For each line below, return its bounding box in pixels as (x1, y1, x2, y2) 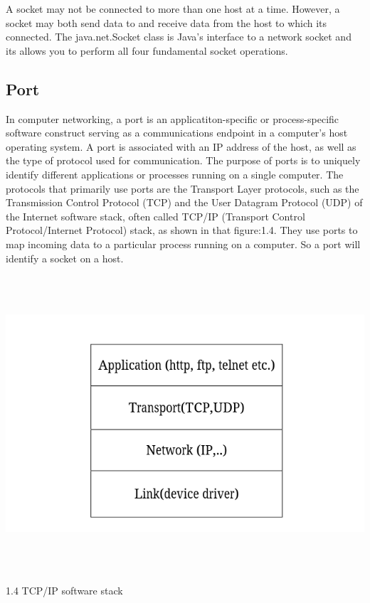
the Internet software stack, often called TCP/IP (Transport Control (6, 208, 305, 223)
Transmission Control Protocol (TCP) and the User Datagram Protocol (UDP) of (6, 195, 363, 210)
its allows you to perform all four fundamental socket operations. (6, 43, 288, 58)
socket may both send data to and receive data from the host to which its (6, 15, 327, 30)
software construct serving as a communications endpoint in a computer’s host (6, 125, 348, 140)
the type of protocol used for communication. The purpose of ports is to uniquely (6, 153, 361, 168)
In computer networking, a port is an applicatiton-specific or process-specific (6, 111, 339, 126)
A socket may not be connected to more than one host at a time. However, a (6, 1, 340, 16)
